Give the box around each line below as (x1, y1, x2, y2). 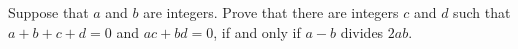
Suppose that (8, 2, 89, 22)
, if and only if (213, 21, 301, 42)
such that (453, 2, 511, 22)
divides (340, 21, 384, 42)
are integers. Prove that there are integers (143, 2, 399, 22)
